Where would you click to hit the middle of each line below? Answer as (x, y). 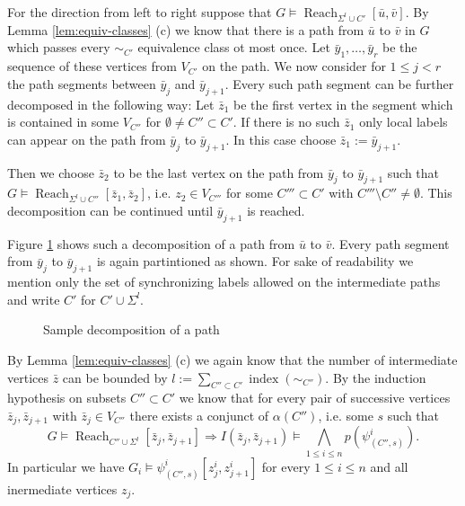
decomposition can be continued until (110, 211)
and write (34, 299)
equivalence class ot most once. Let (234, 47)
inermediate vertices (62, 488)
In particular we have (66, 466)
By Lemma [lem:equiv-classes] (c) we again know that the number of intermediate (232, 360)
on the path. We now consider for (294, 66)
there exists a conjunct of (199, 416)
